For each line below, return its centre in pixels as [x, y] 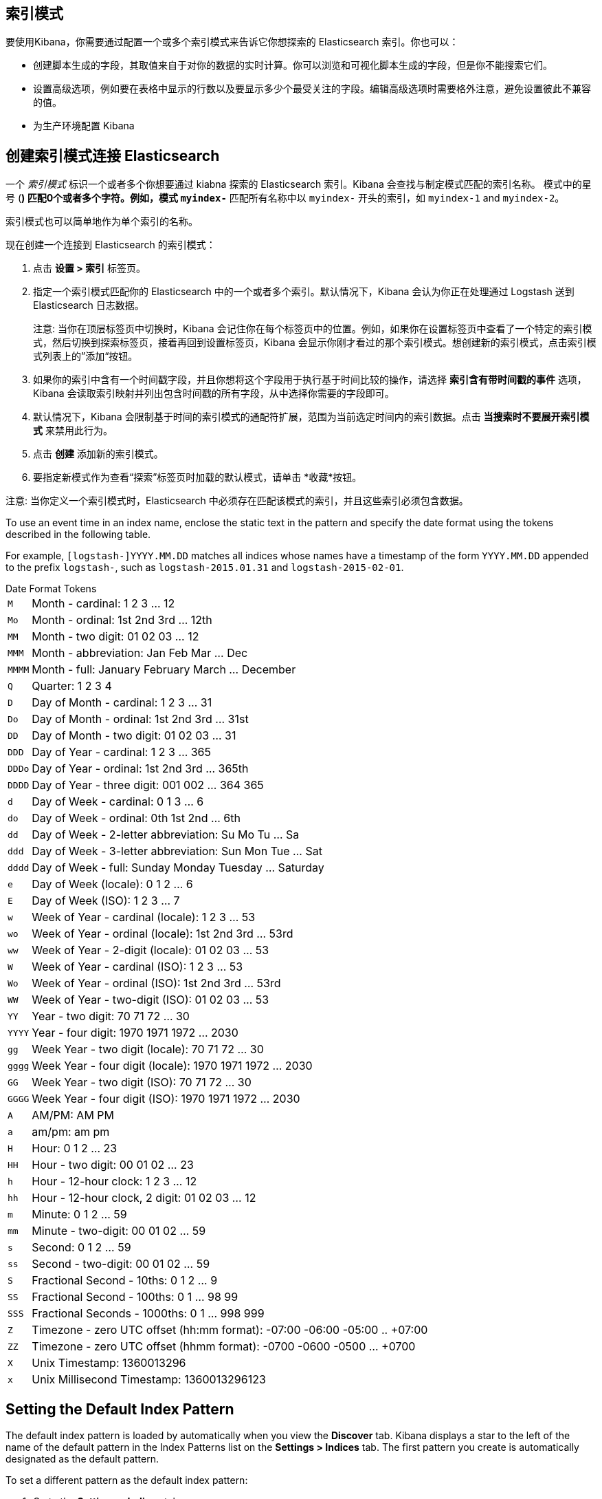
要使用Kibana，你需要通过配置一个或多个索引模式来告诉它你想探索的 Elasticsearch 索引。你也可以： [232, 42]
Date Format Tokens [51, 589]
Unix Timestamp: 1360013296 [109, 1363]
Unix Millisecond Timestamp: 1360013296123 [149, 1380]
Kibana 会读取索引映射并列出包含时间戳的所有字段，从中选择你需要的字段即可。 [214, 393]
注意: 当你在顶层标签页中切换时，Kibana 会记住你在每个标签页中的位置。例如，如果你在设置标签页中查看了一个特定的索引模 [313, 329]
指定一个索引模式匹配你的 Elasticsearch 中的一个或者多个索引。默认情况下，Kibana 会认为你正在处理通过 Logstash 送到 [304, 292]
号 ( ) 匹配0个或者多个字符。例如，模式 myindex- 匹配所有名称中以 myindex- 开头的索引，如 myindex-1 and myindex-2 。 [285, 198]
